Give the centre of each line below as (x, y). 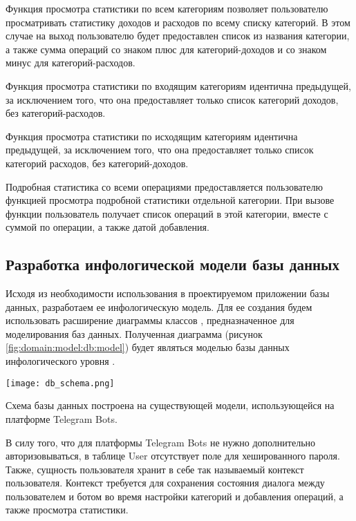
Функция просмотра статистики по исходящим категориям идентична (152, 136)
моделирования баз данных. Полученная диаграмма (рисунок (134, 333)
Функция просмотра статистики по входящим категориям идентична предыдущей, (178, 85)
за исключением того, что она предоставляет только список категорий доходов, (172, 99)
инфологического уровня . (60, 361)
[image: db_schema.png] (60, 383)
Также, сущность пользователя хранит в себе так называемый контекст (155, 469)
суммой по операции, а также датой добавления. (107, 227)
